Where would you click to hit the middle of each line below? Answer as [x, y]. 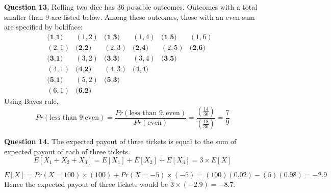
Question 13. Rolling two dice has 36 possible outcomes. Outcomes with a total [131, 7]
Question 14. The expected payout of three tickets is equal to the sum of [120, 141]
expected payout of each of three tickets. [67, 151]
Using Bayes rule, [31, 101]
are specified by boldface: [43, 27]
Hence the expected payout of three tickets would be [86, 184]
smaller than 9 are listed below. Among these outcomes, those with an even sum [130, 17]
